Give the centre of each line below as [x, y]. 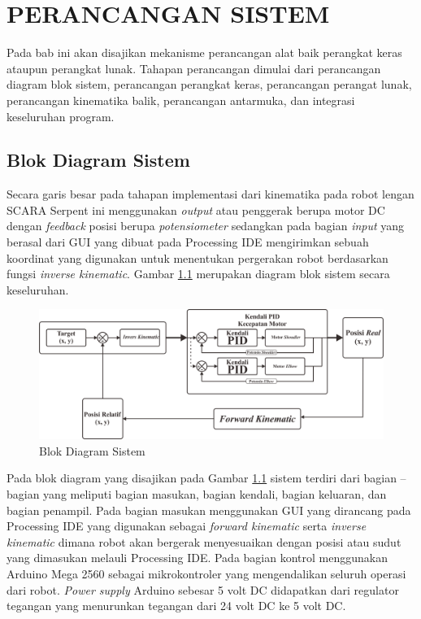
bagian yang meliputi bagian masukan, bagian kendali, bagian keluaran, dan [197, 494]
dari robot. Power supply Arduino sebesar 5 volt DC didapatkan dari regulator [203, 589]
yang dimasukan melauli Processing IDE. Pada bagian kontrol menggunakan [197, 558]
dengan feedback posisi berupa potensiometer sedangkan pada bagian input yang [206, 226]
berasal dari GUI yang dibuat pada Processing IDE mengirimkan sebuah [188, 242]
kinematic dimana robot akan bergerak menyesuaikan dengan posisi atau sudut [204, 541]
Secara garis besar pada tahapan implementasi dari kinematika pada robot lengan [210, 194]
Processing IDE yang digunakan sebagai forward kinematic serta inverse [187, 526]
